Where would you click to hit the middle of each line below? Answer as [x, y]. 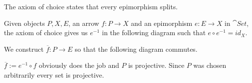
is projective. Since [156, 65]
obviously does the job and [79, 65]
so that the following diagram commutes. [136, 49]
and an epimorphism [162, 23]
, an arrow [84, 23]
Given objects [25, 23]
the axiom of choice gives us [46, 32]
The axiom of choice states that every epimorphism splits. [91, 6]
